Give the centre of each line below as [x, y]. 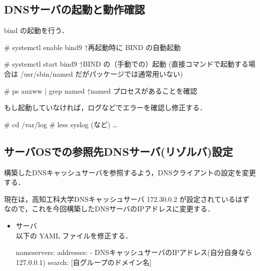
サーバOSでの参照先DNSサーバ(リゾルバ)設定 [118, 151]
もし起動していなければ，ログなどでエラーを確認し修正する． [105, 107]
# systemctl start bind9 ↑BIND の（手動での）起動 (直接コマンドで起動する [126, 64]
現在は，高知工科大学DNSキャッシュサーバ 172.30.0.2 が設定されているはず [127, 199]
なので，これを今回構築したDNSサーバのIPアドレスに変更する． [109, 209]
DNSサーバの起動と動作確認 [74, 9]
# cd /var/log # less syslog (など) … [61, 124]
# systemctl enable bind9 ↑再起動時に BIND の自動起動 [92, 47]
